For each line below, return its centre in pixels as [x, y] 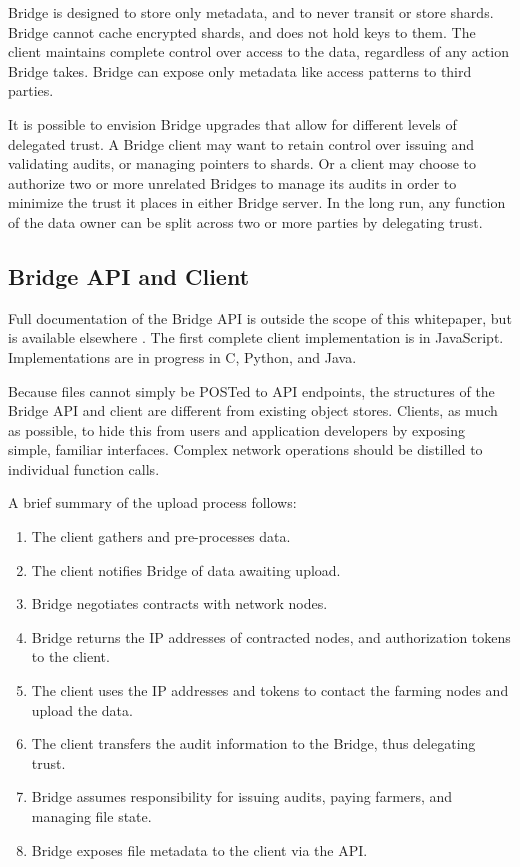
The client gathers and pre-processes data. [161, 536]
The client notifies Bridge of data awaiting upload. [186, 569]
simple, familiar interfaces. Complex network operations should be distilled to [245, 449]
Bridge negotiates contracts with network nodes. [179, 603]
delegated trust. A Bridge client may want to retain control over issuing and [241, 143]
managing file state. [91, 816]
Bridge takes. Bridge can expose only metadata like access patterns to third [240, 70]
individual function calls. [84, 468]
